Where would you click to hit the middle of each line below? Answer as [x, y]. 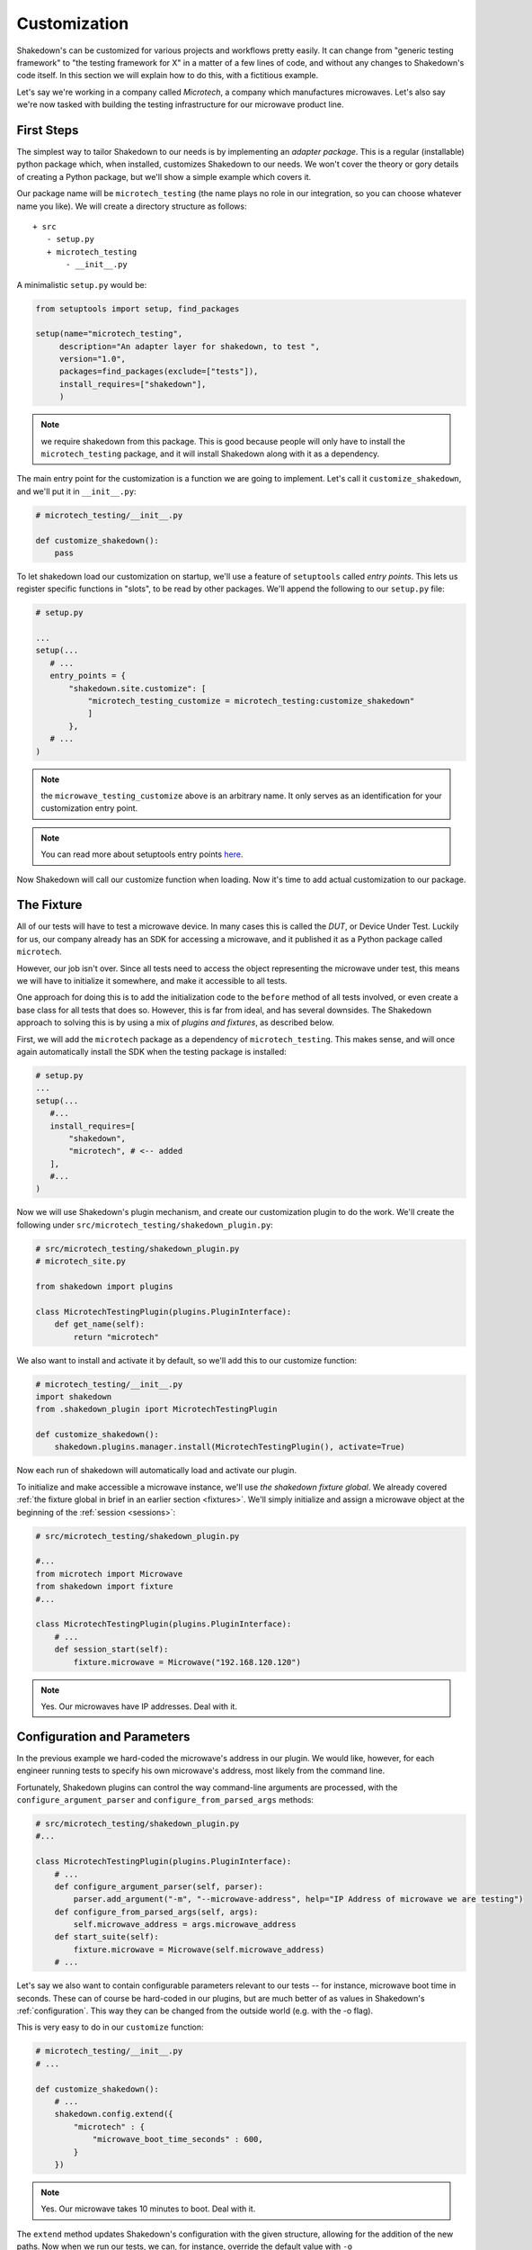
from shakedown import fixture [105, 1587]
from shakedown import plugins [105, 1287]
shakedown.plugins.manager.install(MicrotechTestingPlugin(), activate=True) [230, 1447]
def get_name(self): [100, 1324]
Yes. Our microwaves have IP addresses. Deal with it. [139, 1706]
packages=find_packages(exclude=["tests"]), [159, 372]
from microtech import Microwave [109, 1574]
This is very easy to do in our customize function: [110, 2027]
